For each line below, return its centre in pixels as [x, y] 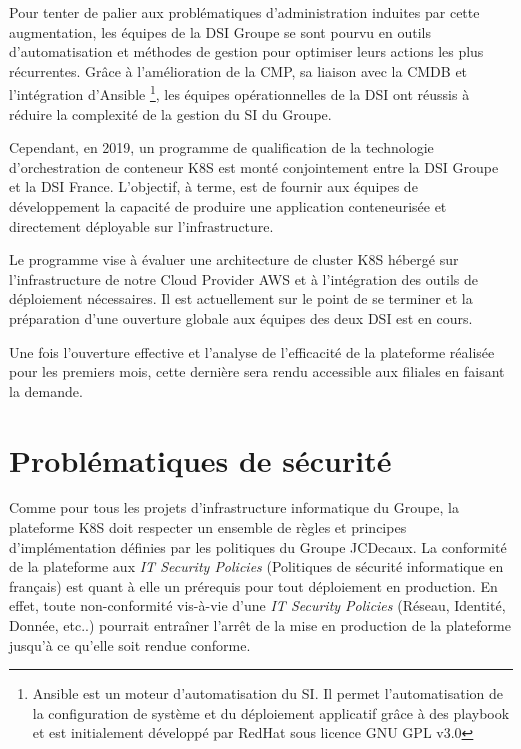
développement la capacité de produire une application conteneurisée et [228, 206]
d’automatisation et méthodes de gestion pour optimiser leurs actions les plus [246, 51]
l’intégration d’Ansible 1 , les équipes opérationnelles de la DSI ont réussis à [239, 93]
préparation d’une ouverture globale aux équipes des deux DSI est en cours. [241, 317]
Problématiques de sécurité [200, 459]
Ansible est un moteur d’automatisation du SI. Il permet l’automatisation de [267, 693]
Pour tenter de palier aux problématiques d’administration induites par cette [244, 12]
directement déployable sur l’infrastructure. [141, 225]
